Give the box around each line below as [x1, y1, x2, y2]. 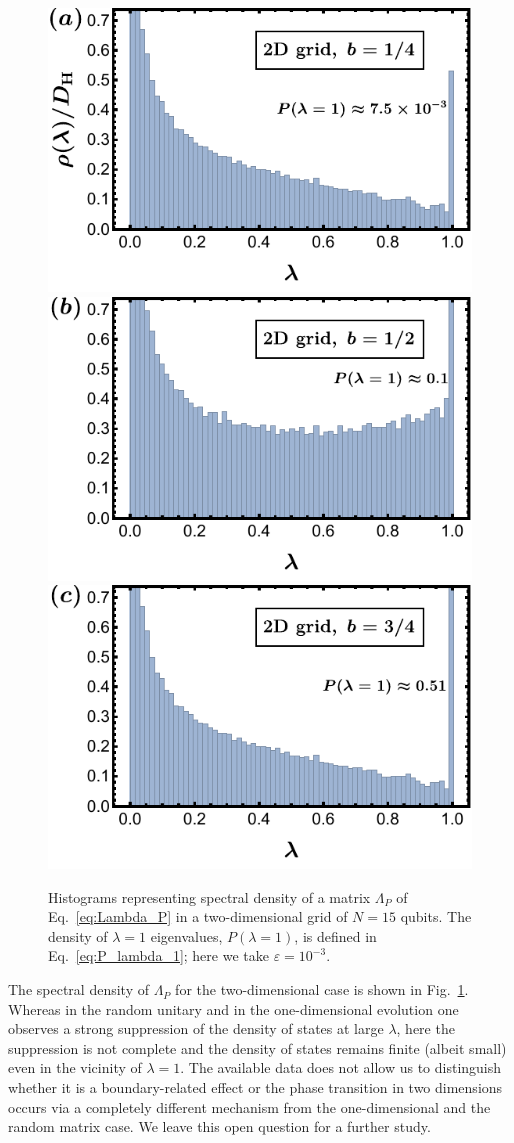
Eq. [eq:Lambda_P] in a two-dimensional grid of [48, 906, 348, 927]
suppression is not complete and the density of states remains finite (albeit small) [8, 1037, 507, 1058]
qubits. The [400, 906, 472, 927]
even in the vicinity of [8, 1057, 142, 1078]
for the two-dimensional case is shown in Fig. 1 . [175, 979, 469, 1000]
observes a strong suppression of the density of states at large [8, 1018, 384, 1039]
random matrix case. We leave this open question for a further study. [8, 1116, 431, 1137]
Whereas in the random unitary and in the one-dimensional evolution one [8, 998, 459, 1019]
